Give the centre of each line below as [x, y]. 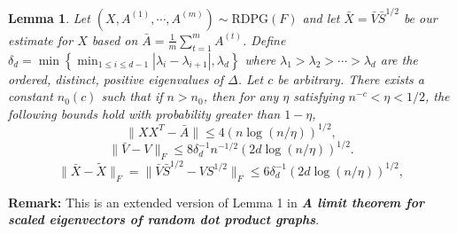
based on [115, 39]
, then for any [241, 96]
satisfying [319, 96]
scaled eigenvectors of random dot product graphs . [164, 219]
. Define [264, 39]
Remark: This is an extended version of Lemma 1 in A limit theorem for [216, 202]
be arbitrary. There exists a [351, 78]
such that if [132, 96]
